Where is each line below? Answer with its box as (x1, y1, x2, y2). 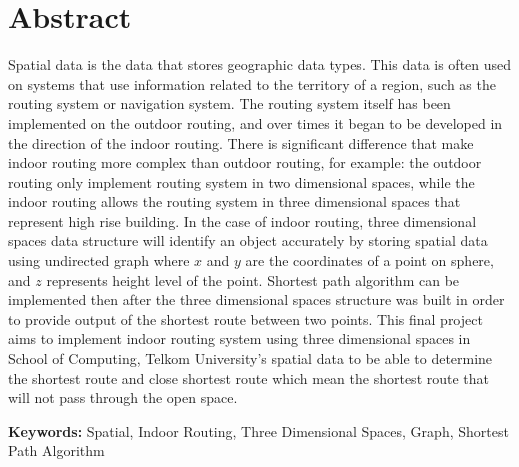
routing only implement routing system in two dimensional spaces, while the (8, 171, 475, 192)
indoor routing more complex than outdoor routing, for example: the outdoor (8, 152, 482, 173)
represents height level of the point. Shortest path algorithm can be (46, 269, 460, 290)
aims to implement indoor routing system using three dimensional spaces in (8, 328, 471, 349)
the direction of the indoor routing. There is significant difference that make (8, 132, 474, 153)
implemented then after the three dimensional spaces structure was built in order (8, 289, 505, 310)
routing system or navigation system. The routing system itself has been (8, 93, 451, 114)
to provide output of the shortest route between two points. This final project (8, 308, 483, 329)
